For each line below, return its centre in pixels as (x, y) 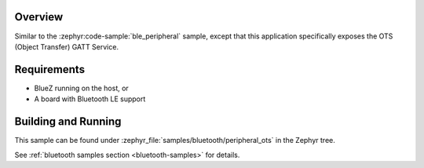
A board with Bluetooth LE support (90, 99)
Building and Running (68, 122)
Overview (39, 17)
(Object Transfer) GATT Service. (67, 46)
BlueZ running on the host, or (81, 88)
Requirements (50, 69)
